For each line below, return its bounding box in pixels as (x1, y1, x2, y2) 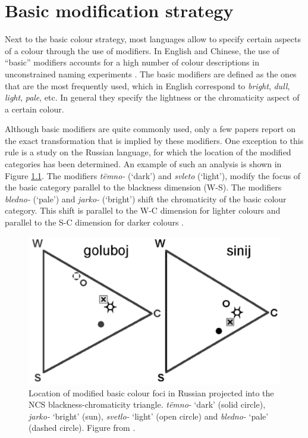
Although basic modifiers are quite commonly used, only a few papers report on (5, 123, 296, 135)
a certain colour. (5, 102, 64, 115)
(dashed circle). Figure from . (29, 421, 136, 434)
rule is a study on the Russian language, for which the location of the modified (5, 146, 291, 158)
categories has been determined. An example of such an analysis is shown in (5, 158, 282, 170)
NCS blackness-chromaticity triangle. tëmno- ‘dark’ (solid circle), (29, 398, 266, 411)
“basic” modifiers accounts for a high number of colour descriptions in (5, 56, 259, 68)
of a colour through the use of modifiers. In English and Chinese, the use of (5, 44, 279, 57)
